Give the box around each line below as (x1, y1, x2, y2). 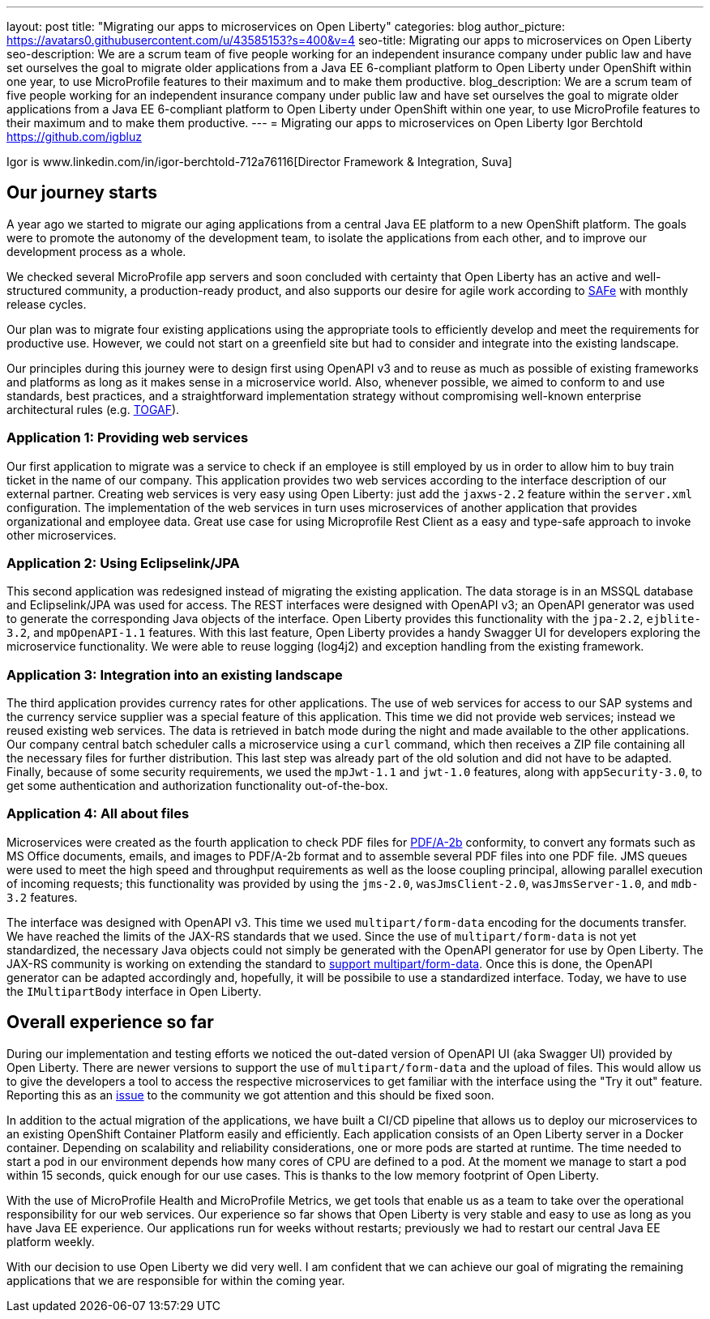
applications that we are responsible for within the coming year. (6, 1273, 345, 1287)
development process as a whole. (6, 244, 186, 258)
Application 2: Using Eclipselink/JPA (6, 554, 240, 571)
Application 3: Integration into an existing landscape (6, 666, 343, 683)
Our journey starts (6, 182, 157, 203)
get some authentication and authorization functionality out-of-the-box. (6, 779, 388, 793)
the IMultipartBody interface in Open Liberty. (6, 984, 262, 998)
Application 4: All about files (6, 805, 190, 822)
